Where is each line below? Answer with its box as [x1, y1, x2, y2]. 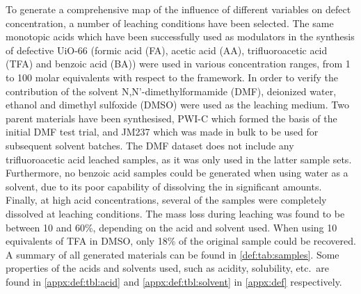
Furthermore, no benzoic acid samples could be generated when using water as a [6, 165, 348, 180]
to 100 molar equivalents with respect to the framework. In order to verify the [6, 70, 338, 84]
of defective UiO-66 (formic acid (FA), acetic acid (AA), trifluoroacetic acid [6, 42, 328, 57]
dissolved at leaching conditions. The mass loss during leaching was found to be [6, 206, 345, 220]
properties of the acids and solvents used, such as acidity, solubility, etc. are [6, 261, 330, 275]
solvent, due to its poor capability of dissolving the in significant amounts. [6, 179, 322, 193]
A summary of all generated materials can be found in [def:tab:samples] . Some [6, 247, 339, 261]
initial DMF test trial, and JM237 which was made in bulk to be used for [6, 124, 319, 139]
